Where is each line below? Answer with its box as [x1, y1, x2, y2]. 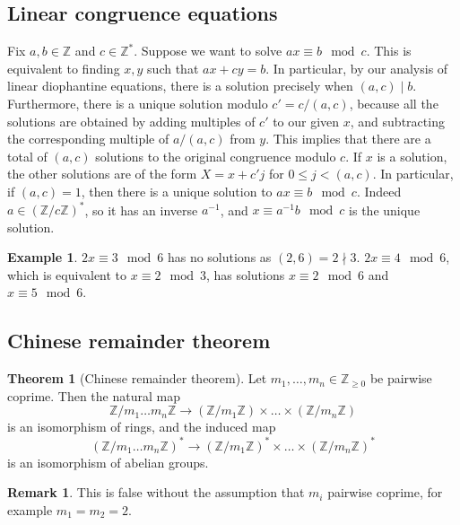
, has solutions [205, 265, 285, 284]
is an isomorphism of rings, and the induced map [7, 417, 276, 436]
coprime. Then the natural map [7, 386, 180, 405]
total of [7, 146, 48, 165]
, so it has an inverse [84, 200, 198, 219]
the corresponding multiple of [7, 129, 169, 148]
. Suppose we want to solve [134, 41, 282, 60]
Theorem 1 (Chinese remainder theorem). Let [7, 369, 267, 388]
